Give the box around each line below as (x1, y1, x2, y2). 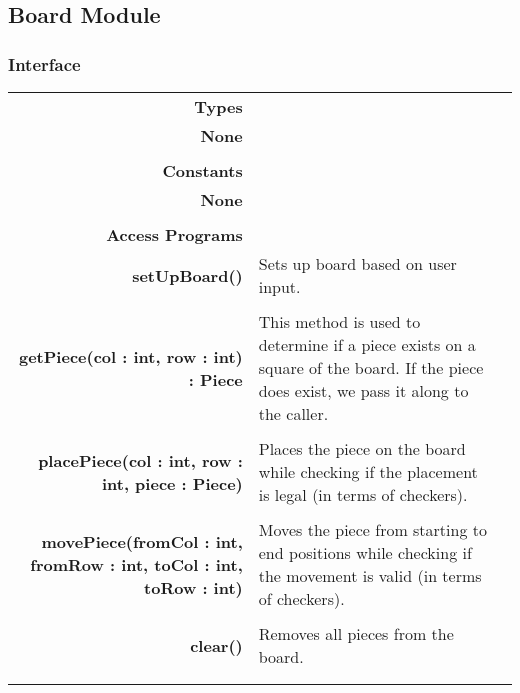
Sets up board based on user (258, 252, 457, 275)
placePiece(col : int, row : (38, 448, 243, 472)
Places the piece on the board (258, 437, 466, 460)
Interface (8, 51, 81, 76)
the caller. (258, 402, 329, 425)
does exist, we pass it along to (258, 379, 469, 402)
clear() (190, 633, 243, 657)
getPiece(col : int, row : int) (18, 344, 243, 368)
